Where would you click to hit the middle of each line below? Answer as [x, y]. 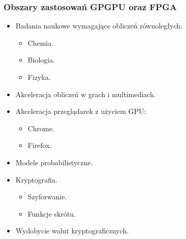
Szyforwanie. [47, 197]
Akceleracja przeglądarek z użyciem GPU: [81, 111]
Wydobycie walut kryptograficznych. [72, 231]
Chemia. [41, 42]
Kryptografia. [36, 179]
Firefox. [40, 145]
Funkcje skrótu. [52, 213]
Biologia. [41, 60]
